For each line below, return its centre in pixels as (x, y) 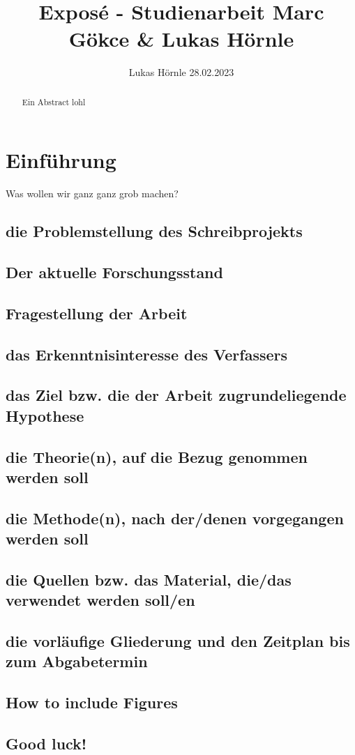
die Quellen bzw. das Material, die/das (149, 579)
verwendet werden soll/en (100, 600)
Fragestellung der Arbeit (97, 313)
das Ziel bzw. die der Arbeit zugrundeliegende (176, 395)
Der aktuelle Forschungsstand (114, 272)
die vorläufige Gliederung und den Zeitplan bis (178, 641)
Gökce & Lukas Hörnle (181, 39)
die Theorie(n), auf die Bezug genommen (157, 456)
